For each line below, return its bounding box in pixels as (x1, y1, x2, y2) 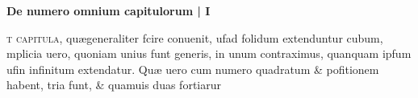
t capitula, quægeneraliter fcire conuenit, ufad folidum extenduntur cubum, (6, 29, 383, 46)
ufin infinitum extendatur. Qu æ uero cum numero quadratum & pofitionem (6, 60, 379, 77)
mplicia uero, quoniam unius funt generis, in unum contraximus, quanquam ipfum (6, 45, 412, 62)
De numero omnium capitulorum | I (6, 2, 211, 18)
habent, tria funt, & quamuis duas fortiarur (6, 76, 221, 93)
